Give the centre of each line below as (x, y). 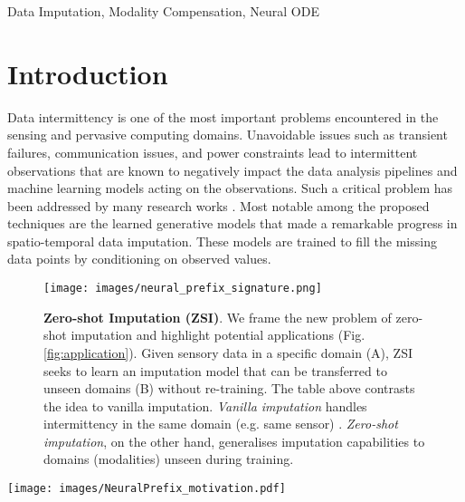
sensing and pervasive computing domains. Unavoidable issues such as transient (228, 135)
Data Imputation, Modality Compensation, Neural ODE (163, 11)
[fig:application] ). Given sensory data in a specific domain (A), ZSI (228, 352)
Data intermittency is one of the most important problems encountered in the (223, 116)
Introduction (88, 73)
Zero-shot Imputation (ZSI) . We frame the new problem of (218, 317)
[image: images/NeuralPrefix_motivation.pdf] (147, 489)
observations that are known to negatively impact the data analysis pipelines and (232, 170)
